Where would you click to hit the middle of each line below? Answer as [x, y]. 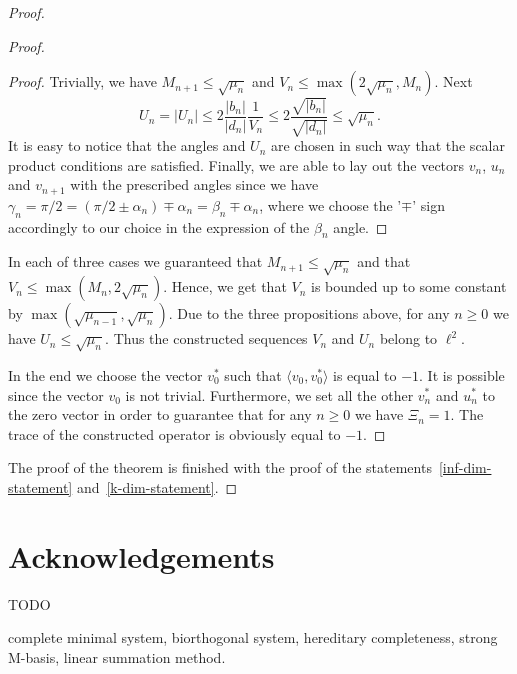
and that [384, 261]
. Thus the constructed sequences [206, 338]
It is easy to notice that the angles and [127, 145]
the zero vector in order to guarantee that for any [160, 414]
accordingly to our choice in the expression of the [159, 226]
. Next [453, 81]
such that [253, 374]
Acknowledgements [141, 555]
